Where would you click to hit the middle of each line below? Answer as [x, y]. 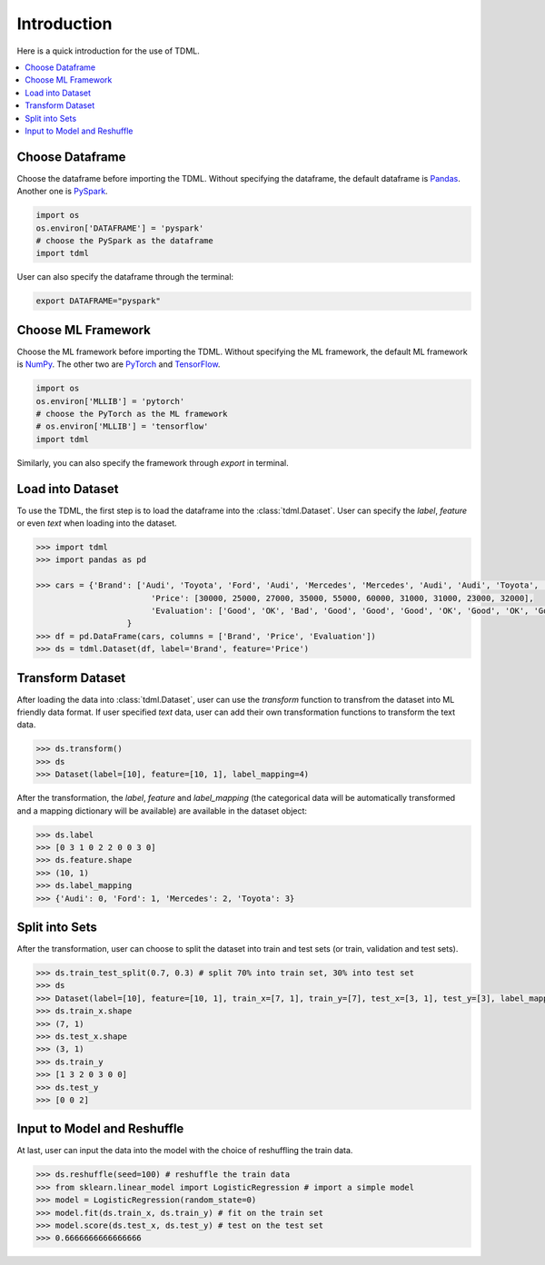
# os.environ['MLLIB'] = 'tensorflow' [122, 426]
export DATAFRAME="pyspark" [98, 301]
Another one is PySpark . [62, 192]
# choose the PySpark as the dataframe [124, 240]
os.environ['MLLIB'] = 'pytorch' [110, 401]
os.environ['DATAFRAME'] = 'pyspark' [120, 228]
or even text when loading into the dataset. [97, 523]
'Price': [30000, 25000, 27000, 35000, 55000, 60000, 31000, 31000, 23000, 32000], [342, 598]
